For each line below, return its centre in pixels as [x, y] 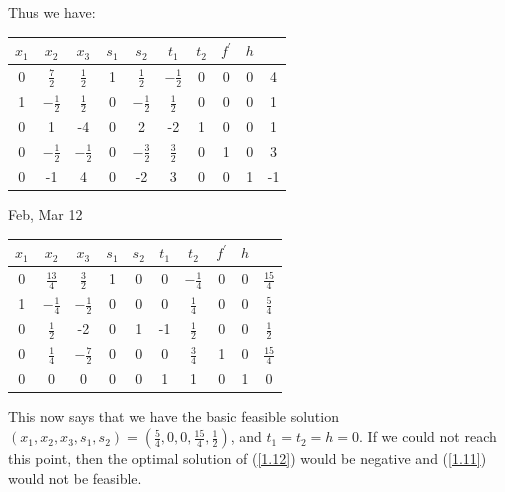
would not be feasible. [75, 477]
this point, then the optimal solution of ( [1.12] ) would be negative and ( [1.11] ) [247, 458]
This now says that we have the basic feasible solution [173, 416]
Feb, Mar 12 [45, 214]
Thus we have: [52, 12]
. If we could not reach [428, 436]
